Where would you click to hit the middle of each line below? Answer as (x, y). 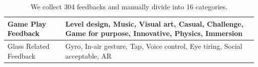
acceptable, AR (88, 55)
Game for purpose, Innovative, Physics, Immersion (154, 33)
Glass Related (29, 46)
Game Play (27, 23)
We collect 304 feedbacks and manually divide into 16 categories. (129, 6)
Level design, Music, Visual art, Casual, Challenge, (154, 23)
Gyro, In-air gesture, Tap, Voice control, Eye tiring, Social (154, 46)
